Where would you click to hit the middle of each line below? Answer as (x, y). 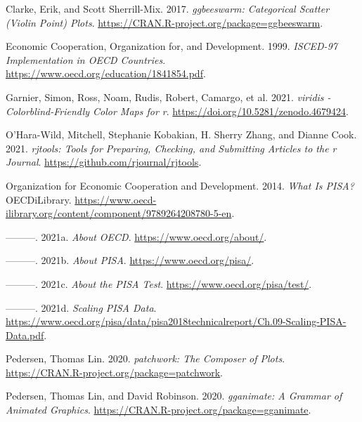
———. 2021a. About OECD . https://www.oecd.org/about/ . (136, 236)
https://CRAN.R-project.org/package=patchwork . (115, 372)
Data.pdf (25, 335)
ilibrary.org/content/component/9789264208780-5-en (119, 213)
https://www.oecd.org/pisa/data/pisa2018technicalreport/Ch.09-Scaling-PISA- (176, 321)
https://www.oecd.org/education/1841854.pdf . (106, 73)
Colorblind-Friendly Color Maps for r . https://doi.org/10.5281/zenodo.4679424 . (177, 111)
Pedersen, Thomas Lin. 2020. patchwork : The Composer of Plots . (146, 358)
